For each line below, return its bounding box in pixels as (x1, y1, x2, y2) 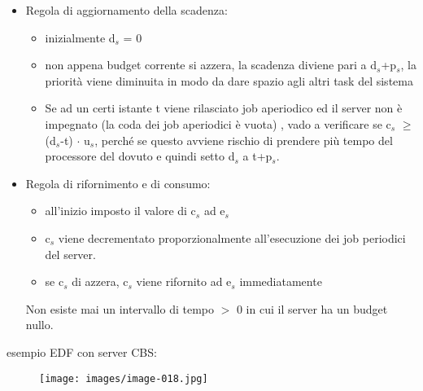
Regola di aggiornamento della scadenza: (25, 2, 228, 18)
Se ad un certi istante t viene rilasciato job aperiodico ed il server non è (45, 99, 403, 116)
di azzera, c (72, 273, 129, 290)
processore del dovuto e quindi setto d (45, 147, 235, 165)
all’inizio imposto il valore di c (45, 202, 196, 219)
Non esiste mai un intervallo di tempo (25, 300, 214, 317)
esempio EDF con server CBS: (7, 343, 157, 360)
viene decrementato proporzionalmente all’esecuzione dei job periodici (58, 229, 406, 246)
